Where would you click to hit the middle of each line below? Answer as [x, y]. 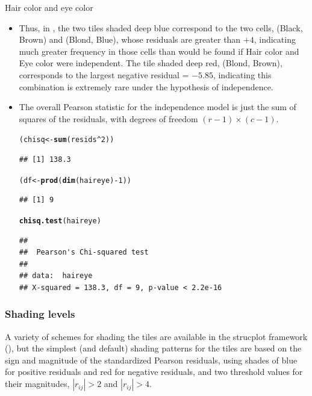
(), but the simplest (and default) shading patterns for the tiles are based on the [153, 348]
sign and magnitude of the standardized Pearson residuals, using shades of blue [151, 360]
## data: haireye [56, 276]
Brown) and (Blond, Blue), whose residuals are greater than [130, 39]
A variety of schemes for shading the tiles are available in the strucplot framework [156, 336]
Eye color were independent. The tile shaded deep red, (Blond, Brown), [151, 63]
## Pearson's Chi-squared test [84, 252]
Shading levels [40, 314]
